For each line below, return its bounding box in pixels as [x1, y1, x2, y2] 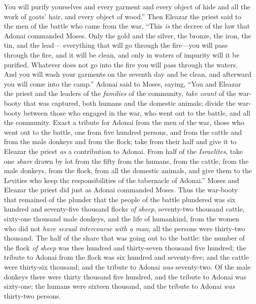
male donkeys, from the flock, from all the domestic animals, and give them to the [4, 165, 252, 176]
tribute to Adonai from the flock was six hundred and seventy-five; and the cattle [4, 252, 249, 262]
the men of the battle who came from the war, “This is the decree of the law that [4, 21, 250, 31]
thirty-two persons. [4, 290, 61, 301]
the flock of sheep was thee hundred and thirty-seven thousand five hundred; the [4, 242, 246, 252]
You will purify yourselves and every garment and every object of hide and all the [4, 1, 251, 11]
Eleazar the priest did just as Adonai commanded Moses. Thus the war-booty [4, 184, 238, 195]
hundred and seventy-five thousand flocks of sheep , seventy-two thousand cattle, [4, 204, 245, 214]
